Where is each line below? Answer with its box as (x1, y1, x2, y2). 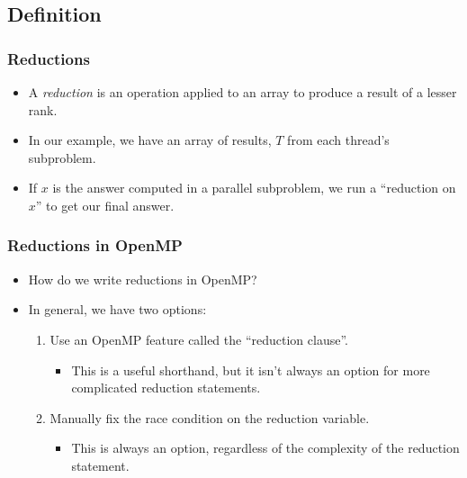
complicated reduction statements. (71, 378, 261, 397)
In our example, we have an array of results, (28, 131, 272, 149)
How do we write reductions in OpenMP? (28, 269, 257, 288)
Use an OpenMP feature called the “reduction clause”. (49, 329, 348, 348)
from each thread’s (287, 131, 390, 149)
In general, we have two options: (28, 300, 207, 319)
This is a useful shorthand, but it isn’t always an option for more (71, 360, 430, 379)
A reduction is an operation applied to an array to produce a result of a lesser (28, 83, 457, 101)
